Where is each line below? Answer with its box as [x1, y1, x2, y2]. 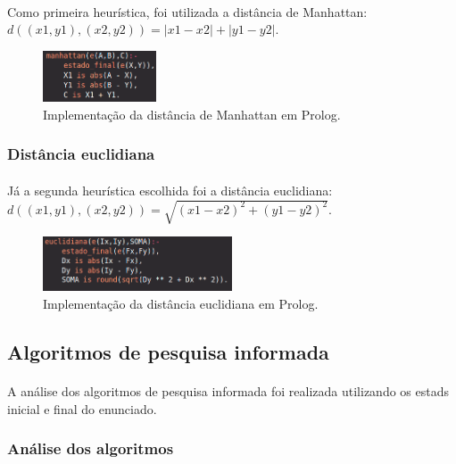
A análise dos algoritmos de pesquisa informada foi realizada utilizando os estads [7, 382, 450, 401]
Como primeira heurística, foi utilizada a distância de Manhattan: [7, 2, 368, 21]
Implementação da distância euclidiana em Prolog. [43, 294, 319, 313]
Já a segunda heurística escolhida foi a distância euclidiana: [7, 180, 333, 199]
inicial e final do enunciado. [7, 399, 157, 418]
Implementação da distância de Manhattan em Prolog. [43, 104, 341, 123]
